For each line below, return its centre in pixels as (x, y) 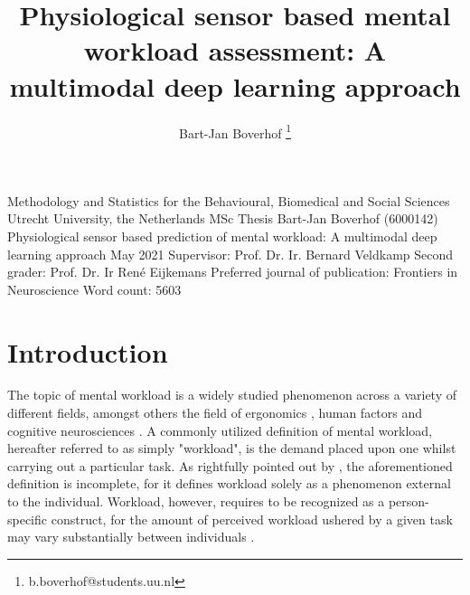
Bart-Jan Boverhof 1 (235, 131)
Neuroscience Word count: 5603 (94, 289)
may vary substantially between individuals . (131, 537)
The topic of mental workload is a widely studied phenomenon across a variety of (232, 395)
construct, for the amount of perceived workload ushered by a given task (252, 519)
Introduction (88, 351)
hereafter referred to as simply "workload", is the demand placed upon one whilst (232, 448)
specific (28, 519)
